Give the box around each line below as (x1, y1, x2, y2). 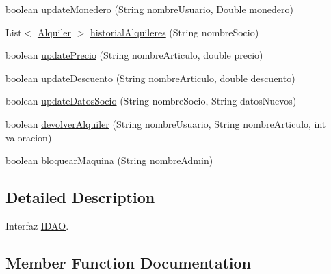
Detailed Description (5, 187, 155, 208)
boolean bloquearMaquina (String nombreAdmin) (5, 153, 213, 167)
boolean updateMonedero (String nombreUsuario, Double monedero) (5, 2, 293, 16)
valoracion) (5, 130, 52, 144)
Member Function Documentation (5, 251, 252, 273)
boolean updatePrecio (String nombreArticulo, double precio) (5, 48, 263, 62)
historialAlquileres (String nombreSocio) (90, 25, 259, 39)
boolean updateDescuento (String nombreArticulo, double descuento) (5, 70, 295, 85)
